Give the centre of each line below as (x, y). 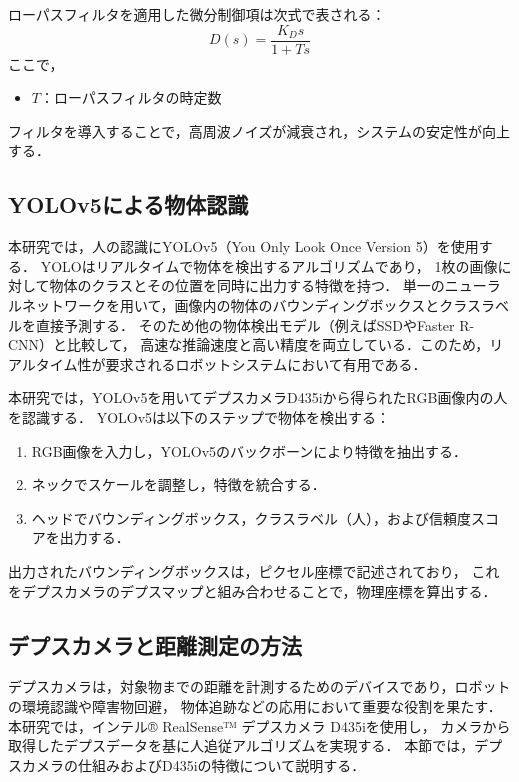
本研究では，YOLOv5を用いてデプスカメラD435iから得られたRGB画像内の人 (258, 397)
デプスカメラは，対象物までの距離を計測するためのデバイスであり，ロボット (259, 686)
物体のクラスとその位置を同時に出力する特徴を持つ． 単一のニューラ (275, 285)
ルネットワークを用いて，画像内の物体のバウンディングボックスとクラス (244, 305)
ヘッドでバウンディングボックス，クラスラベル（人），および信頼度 (251, 517)
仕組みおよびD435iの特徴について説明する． (221, 764)
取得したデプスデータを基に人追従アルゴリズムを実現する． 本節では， (241, 745)
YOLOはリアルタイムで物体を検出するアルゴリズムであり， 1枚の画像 (269, 265)
